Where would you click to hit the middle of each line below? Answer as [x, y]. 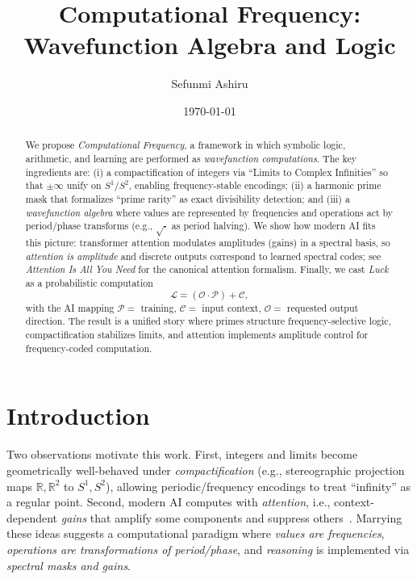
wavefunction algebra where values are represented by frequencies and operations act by [209, 212]
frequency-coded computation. [89, 348]
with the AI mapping [70, 307]
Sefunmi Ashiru [210, 84]
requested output [323, 307]
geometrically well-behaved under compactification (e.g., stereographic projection [206, 470]
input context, [231, 307]
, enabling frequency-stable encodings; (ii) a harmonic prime [255, 185]
